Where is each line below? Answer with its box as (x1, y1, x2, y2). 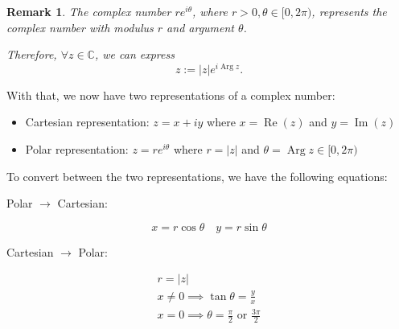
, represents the (311, 3, 387, 19)
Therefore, (6, 46, 57, 63)
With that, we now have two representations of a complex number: (6, 86, 335, 103)
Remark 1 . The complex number (6, 3, 171, 19)
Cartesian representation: (25, 113, 150, 130)
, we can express (94, 46, 175, 63)
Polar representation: (25, 141, 129, 158)
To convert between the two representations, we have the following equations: (6, 167, 388, 184)
